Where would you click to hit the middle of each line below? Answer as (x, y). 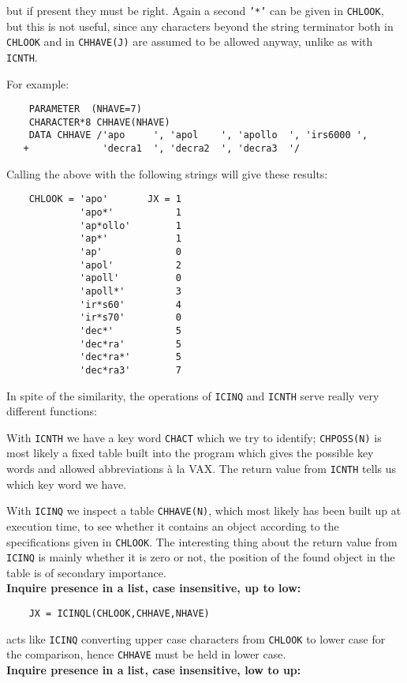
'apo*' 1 (131, 213)
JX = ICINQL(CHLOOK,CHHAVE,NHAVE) (119, 614)
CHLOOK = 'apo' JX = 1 (105, 199)
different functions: (52, 411)
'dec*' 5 (131, 330)
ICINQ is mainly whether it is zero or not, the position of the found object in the (201, 557)
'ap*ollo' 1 (131, 225)
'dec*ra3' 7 (131, 370)
